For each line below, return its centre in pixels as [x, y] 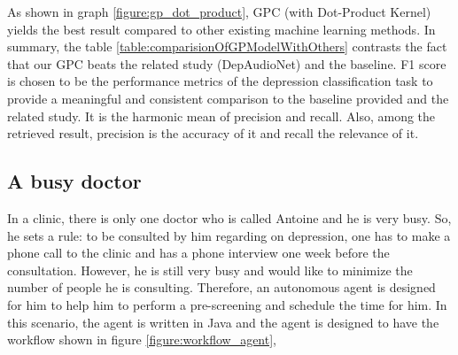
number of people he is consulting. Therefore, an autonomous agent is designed [221, 287]
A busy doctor [74, 181]
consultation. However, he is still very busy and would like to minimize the [210, 270]
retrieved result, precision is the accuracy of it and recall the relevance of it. [213, 133]
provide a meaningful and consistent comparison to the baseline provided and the [228, 98]
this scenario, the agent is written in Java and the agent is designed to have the [223, 322]
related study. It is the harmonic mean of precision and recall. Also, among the [221, 116]
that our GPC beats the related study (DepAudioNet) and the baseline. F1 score [227, 63]
